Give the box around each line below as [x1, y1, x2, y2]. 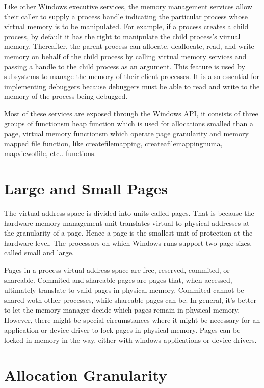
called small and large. [4, 247, 74, 258]
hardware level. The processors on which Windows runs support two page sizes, [4, 237, 252, 248]
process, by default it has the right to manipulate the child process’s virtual [4, 31, 241, 41]
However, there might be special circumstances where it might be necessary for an [4, 314, 260, 325]
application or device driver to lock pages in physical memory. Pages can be [4, 324, 241, 335]
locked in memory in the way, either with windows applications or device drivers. [4, 334, 257, 345]
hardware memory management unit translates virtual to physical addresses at [4, 217, 250, 228]
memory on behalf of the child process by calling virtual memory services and [4, 50, 247, 61]
